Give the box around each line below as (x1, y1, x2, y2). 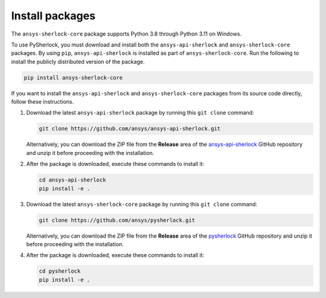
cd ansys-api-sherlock (39, 177, 106, 183)
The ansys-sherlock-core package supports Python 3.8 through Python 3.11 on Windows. (11, 30, 241, 37)
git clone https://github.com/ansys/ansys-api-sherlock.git (39, 125, 221, 132)
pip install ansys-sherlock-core (24, 74, 123, 81)
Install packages (11, 9, 96, 22)
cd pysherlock (39, 268, 81, 274)
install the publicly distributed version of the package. (11, 58, 145, 65)
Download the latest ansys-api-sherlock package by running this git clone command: (26, 109, 254, 116)
